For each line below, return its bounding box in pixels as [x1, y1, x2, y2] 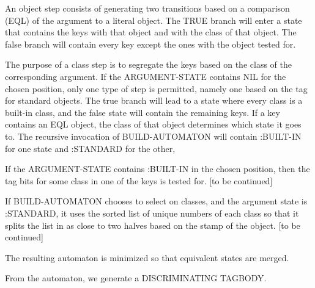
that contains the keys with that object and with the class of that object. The [5, 26, 297, 38]
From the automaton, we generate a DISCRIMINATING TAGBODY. [5, 272, 267, 284]
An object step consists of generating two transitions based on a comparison [5, 2, 290, 14]
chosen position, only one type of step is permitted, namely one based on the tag [5, 82, 308, 95]
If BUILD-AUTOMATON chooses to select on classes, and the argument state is [5, 195, 308, 207]
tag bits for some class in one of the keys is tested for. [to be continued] [5, 174, 273, 187]
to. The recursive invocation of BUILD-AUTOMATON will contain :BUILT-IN [5, 129, 302, 142]
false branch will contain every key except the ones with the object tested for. [5, 37, 296, 50]
